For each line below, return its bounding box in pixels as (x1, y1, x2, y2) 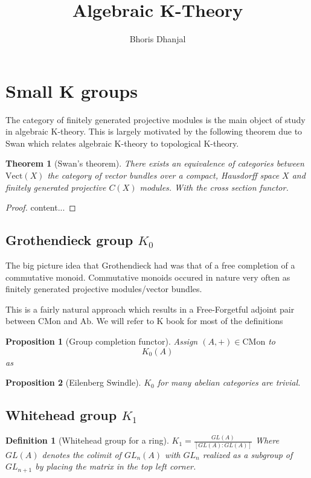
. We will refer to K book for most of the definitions (91, 314, 283, 327)
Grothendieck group (5, 231, 133, 249)
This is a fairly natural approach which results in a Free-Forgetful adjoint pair (5, 302, 295, 315)
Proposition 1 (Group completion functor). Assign (5, 334, 198, 347)
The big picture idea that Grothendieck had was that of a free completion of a (5, 259, 295, 272)
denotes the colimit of (42, 448, 121, 460)
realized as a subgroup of (202, 448, 293, 460)
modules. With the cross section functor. (139, 180, 289, 193)
